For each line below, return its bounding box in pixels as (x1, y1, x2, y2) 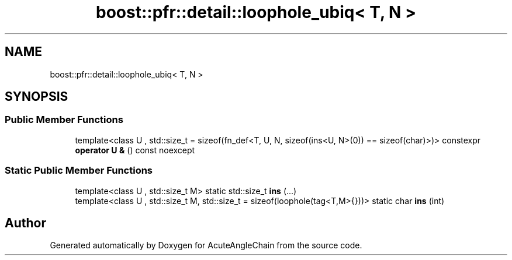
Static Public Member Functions (5, 164, 153, 177)
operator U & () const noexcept (75, 145, 195, 155)
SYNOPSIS (5, 89, 68, 104)
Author (5, 215, 46, 230)
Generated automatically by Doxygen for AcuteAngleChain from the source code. (50, 240, 362, 251)
